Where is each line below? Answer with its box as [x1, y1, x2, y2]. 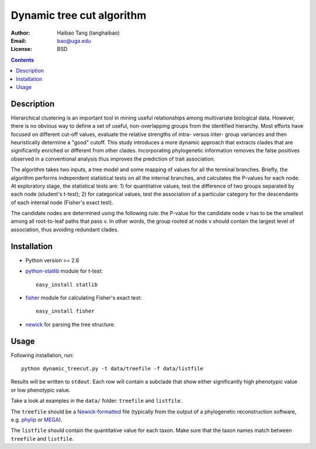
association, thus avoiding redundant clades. [11, 226, 119, 233]
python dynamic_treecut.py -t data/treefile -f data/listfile [21, 365, 204, 372]
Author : [11, 29, 30, 36]
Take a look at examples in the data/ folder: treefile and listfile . [11, 397, 183, 404]
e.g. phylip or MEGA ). [11, 416, 63, 423]
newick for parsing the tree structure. [25, 321, 115, 328]
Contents [11, 56, 35, 63]
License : [11, 46, 32, 53]
